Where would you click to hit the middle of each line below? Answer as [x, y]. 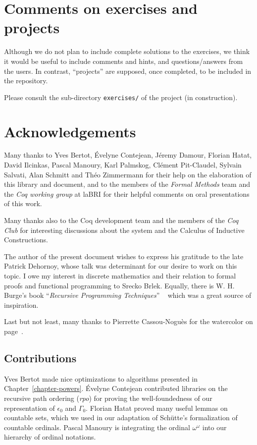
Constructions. [26, 240]
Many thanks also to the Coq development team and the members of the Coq [121, 220]
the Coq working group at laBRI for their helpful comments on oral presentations [127, 194]
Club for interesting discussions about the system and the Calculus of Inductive [124, 230]
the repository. [26, 81]
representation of [29, 408]
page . [14, 331]
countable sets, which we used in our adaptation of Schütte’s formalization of [121, 417]
